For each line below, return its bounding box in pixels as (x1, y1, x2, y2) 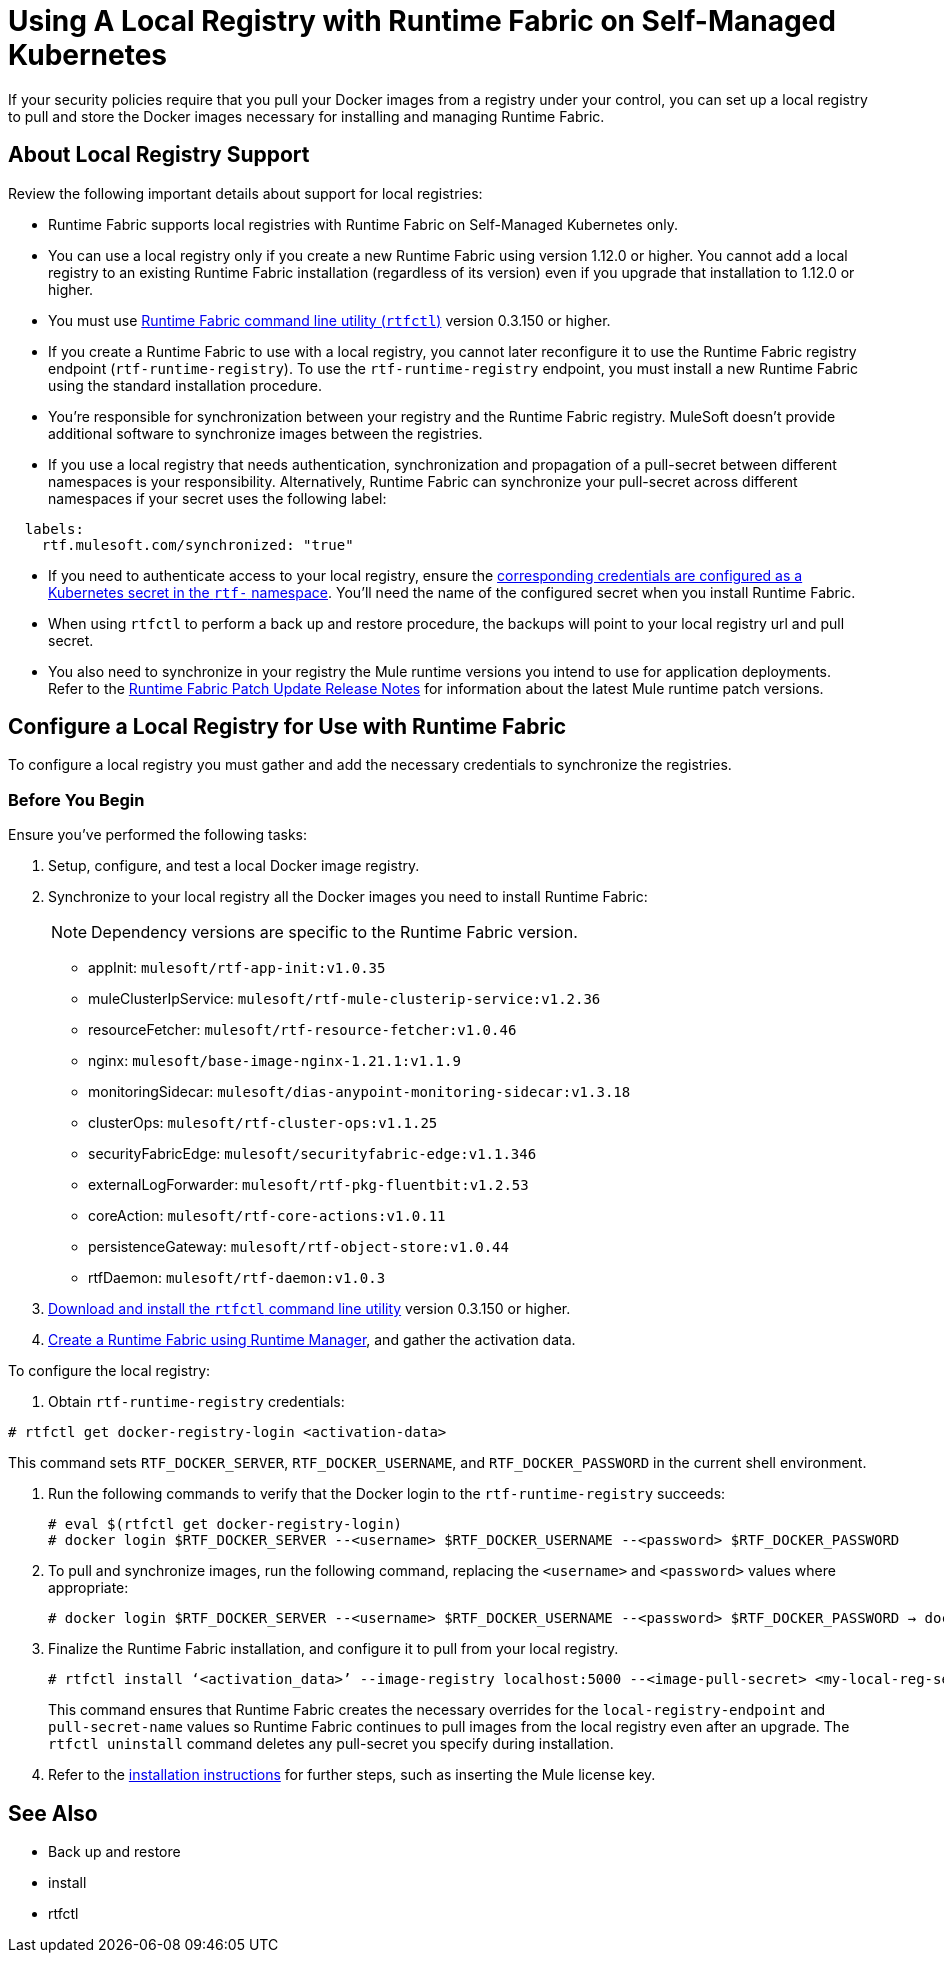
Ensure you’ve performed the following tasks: (8, 826, 308, 844)
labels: (24, 520, 84, 537)
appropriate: (48, 1579, 129, 1597)
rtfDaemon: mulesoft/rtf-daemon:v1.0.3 (88, 1269, 386, 1287)
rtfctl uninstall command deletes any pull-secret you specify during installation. (48, 1735, 614, 1753)
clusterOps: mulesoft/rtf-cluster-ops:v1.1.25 (88, 1114, 438, 1132)
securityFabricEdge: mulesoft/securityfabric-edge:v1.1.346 (88, 1145, 537, 1163)
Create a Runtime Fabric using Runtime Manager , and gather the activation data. (48, 1331, 576, 1349)
